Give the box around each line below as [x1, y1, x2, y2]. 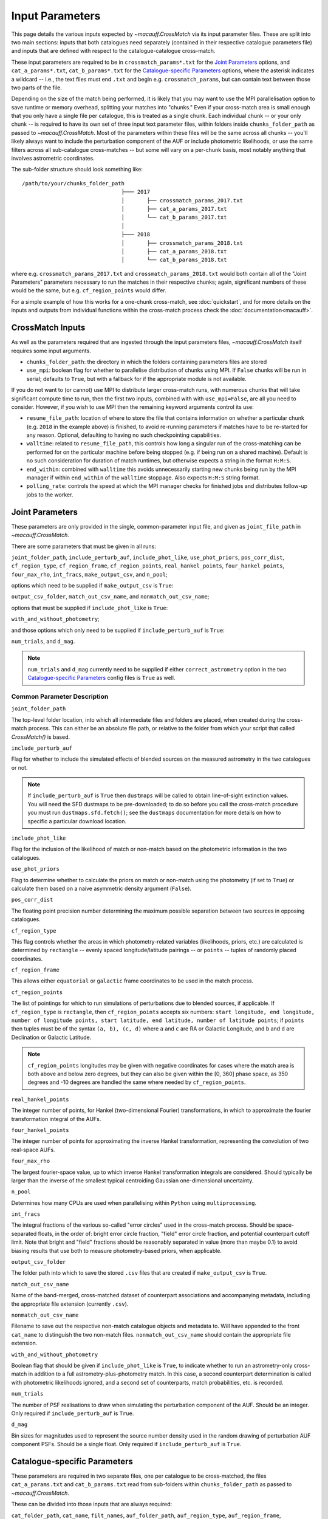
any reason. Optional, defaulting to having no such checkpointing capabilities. [26, 431, 221, 439]
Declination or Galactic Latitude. [11, 1034, 92, 1041]
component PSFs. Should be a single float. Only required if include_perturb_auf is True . [11, 1441, 242, 1448]
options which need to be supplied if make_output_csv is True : [11, 582, 174, 589]
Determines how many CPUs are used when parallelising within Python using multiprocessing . [11, 1199, 257, 1206]
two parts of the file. [11, 84, 62, 91]
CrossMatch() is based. [11, 733, 70, 741]
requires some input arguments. [11, 347, 91, 354]
